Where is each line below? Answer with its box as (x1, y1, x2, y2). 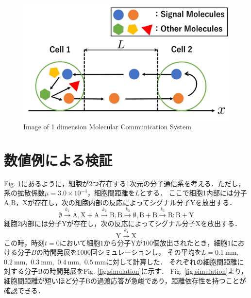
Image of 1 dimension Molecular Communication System (23, 122, 191, 132)
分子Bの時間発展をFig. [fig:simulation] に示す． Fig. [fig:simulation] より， (24, 266, 248, 276)
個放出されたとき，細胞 (152, 237, 228, 247)
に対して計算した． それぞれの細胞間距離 (106, 256, 237, 266)
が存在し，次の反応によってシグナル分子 (67, 218, 196, 228)
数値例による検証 (4, 150, 113, 170)
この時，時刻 (4, 237, 45, 247)
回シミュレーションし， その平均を (90, 247, 201, 257)
